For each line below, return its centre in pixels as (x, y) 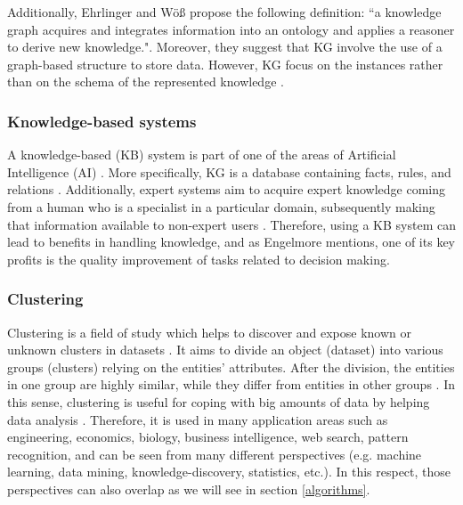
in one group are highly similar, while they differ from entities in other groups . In (231, 384)
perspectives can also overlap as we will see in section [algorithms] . (189, 489)
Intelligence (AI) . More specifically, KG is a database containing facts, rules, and (229, 171)
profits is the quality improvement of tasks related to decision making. (199, 259)
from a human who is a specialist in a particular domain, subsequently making (221, 206)
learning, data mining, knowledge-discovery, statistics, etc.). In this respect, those (229, 472)
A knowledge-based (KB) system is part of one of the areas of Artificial (202, 155)
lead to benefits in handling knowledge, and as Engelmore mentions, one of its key (231, 242)
